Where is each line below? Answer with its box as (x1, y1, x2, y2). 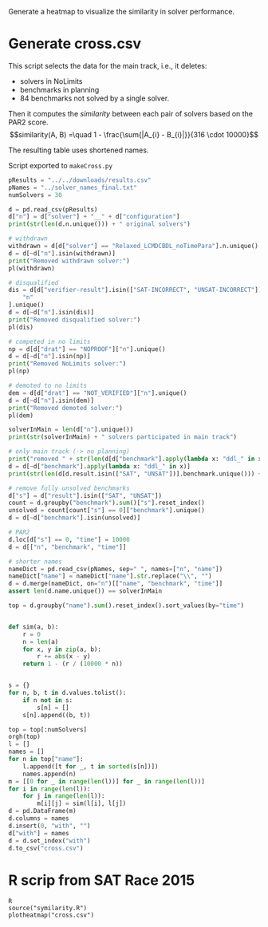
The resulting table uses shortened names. (8, 145, 149, 155)
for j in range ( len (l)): (22, 792, 105, 800)
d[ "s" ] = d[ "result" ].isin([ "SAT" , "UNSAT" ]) (8, 491, 162, 499)
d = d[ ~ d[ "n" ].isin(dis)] (8, 309, 94, 317)
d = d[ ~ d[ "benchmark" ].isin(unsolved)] (8, 514, 141, 522)
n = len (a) (22, 637, 59, 645)
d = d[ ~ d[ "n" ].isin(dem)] (8, 396, 94, 404)
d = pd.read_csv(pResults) (8, 205, 98, 214)
